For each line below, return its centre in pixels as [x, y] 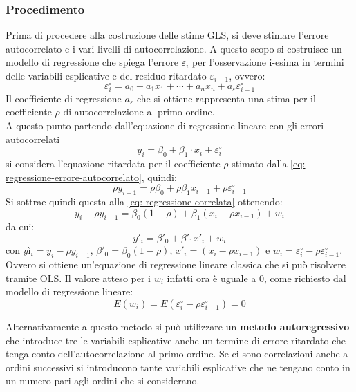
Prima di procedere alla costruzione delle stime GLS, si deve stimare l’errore [167, 35]
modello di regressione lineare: [69, 291]
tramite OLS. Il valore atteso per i [78, 278]
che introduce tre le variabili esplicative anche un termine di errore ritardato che [176, 340]
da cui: [20, 226]
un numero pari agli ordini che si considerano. [103, 381]
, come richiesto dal [305, 278]
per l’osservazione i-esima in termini [268, 62]
